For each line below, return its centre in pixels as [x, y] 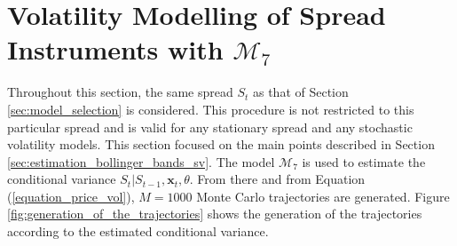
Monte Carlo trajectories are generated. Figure [323, 196]
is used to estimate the [364, 161]
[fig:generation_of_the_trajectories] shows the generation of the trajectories [215, 214]
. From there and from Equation [277, 179]
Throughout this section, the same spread [120, 92]
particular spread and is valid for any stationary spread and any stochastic [210, 127]
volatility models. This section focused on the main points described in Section [221, 144]
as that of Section [300, 92]
